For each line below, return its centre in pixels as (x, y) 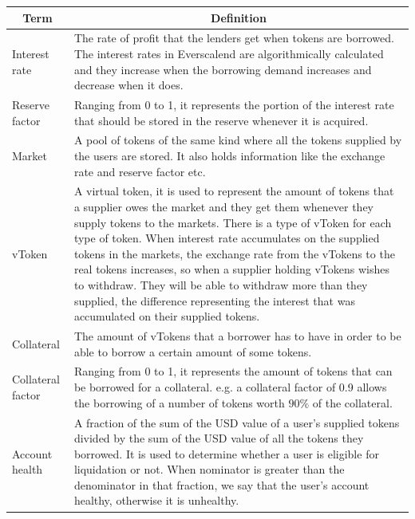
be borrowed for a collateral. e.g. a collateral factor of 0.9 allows (230, 387)
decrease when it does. (128, 85)
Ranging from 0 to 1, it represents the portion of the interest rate (234, 104)
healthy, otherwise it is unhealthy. (156, 500)
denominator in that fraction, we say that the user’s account (221, 484)
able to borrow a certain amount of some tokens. (193, 351)
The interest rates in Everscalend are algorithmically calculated (229, 53)
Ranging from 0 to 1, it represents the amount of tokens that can (233, 371)
